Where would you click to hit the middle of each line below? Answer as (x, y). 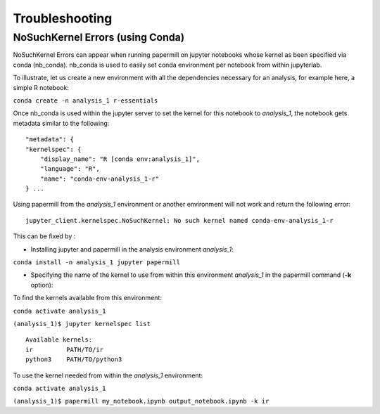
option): (42, 285)
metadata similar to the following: (61, 123)
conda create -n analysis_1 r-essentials (85, 101)
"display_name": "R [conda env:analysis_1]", (120, 159)
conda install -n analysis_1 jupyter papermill (97, 263)
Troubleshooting (63, 18)
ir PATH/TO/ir (65, 349)
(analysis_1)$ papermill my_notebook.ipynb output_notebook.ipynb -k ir (141, 401)
